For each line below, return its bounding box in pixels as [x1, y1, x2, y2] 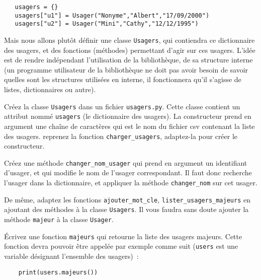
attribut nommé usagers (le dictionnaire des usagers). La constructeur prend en [4, 111, 251, 121]
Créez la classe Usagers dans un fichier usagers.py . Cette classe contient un [4, 101, 240, 111]
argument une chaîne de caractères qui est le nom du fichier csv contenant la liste [4, 120, 255, 131]
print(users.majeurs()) [18, 268, 98, 276]
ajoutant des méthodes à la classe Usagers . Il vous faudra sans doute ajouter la [4, 204, 249, 215]
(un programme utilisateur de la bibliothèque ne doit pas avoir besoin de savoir [4, 64, 248, 75]
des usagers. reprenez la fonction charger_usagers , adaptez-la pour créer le [4, 130, 238, 141]
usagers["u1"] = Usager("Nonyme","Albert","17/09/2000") [15, 12, 210, 19]
